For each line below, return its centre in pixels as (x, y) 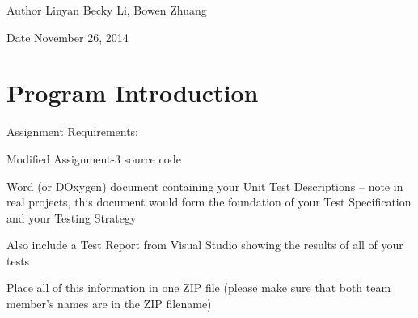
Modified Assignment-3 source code (94, 158)
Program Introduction (133, 93)
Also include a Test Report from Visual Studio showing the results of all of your (205, 245)
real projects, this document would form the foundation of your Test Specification (209, 202)
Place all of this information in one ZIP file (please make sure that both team (199, 288)
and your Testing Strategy (72, 217)
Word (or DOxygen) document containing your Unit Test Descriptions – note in (205, 186)
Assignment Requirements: (73, 131)
